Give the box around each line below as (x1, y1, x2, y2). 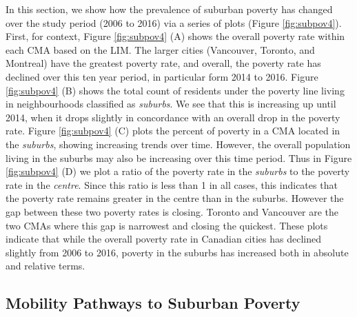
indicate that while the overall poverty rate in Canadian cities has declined (6, 232, 321, 246)
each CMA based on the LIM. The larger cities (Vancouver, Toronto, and (6, 42, 315, 57)
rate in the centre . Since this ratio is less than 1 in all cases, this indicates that (6, 177, 338, 192)
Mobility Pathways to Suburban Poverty (6, 292, 300, 314)
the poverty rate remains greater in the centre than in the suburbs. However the (6, 191, 344, 205)
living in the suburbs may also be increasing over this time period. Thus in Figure (6, 150, 352, 165)
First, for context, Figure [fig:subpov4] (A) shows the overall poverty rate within (6, 29, 345, 43)
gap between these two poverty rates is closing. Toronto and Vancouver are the (6, 204, 339, 218)
